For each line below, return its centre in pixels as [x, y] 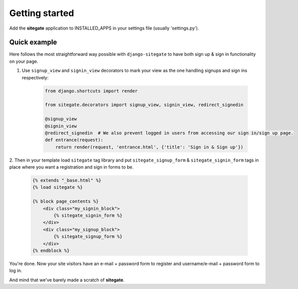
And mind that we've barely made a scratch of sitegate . [67, 280]
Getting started [42, 13]
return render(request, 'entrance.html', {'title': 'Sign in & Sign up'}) [149, 147]
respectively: [35, 77]
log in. [16, 270]
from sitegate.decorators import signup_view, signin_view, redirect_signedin [144, 105]
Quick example [33, 42]
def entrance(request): [74, 140]
